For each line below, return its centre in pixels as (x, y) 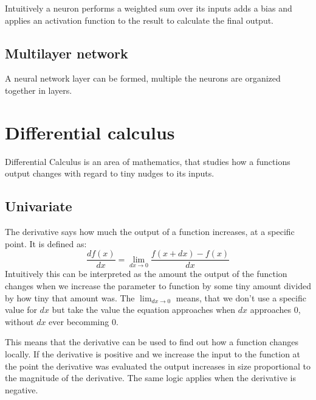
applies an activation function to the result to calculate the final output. (139, 20)
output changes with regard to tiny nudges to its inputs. (110, 173)
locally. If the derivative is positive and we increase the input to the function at (153, 353)
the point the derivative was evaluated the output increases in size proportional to (158, 366)
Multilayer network (67, 53)
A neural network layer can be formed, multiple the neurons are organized (143, 78)
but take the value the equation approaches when (144, 310)
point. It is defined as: (46, 243)
